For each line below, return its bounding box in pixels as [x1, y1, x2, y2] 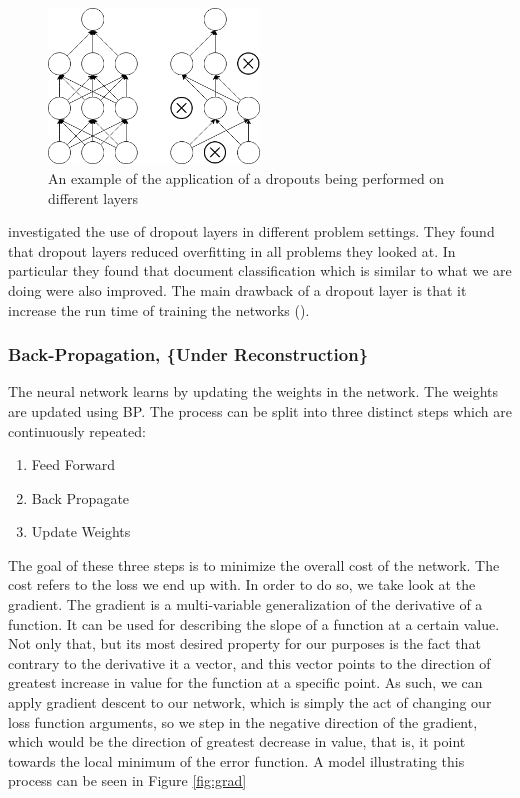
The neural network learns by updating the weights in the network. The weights [8, 381, 498, 402]
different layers [48, 187, 138, 208]
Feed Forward [31, 454, 116, 475]
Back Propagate [31, 487, 130, 508]
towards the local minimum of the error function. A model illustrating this [8, 750, 465, 771]
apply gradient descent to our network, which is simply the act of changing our [8, 692, 492, 713]
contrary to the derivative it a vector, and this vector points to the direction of [8, 652, 491, 673]
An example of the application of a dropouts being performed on [48, 167, 445, 188]
